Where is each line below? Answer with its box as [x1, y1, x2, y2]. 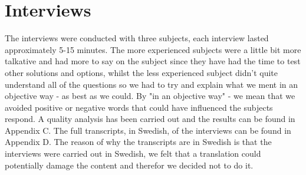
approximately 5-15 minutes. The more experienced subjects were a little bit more [5, 43, 301, 55]
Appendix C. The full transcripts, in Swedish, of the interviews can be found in [5, 124, 291, 136]
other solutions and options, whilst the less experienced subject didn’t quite [5, 66, 278, 78]
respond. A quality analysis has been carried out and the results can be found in [5, 113, 295, 125]
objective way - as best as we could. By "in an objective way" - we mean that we [5, 90, 295, 102]
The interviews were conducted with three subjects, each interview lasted [5, 32, 269, 44]
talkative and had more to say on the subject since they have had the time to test [5, 55, 301, 67]
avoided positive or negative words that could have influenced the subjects [5, 101, 273, 113]
